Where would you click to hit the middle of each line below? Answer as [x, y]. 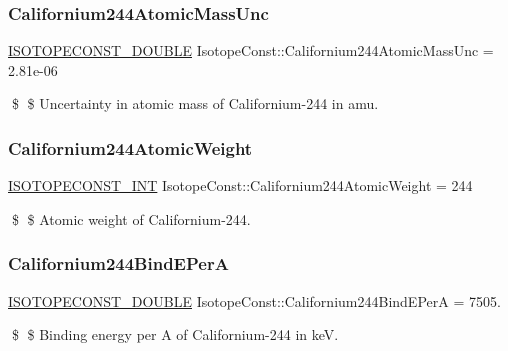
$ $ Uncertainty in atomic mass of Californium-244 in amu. [195, 103]
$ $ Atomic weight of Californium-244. [131, 218]
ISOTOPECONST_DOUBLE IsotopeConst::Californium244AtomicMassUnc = [251, 50]
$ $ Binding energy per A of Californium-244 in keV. [175, 334]
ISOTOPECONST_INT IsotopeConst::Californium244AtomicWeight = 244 [240, 185]
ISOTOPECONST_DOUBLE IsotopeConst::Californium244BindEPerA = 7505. [254, 300]
